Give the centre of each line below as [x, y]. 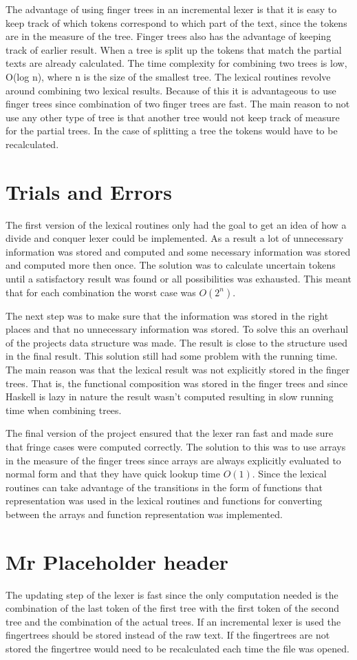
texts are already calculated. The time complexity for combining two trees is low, [176, 63]
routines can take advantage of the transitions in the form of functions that [164, 487]
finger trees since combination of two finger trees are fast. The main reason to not [178, 104]
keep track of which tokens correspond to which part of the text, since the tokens [176, 22]
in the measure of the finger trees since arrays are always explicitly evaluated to [173, 460]
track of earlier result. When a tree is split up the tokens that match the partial [174, 49]
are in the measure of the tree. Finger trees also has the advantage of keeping [169, 36]
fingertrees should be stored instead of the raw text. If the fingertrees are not [168, 635]
